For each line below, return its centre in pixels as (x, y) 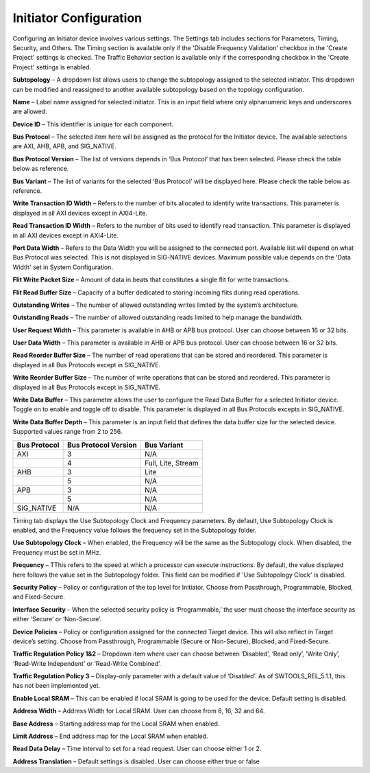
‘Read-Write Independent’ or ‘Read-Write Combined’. (87, 663)
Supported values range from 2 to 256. (67, 432)
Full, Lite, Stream (171, 463)
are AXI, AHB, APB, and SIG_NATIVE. (64, 146)
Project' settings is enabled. (52, 67)
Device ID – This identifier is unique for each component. (93, 124)
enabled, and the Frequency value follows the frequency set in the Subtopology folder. (135, 530)
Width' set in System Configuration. (63, 267)
